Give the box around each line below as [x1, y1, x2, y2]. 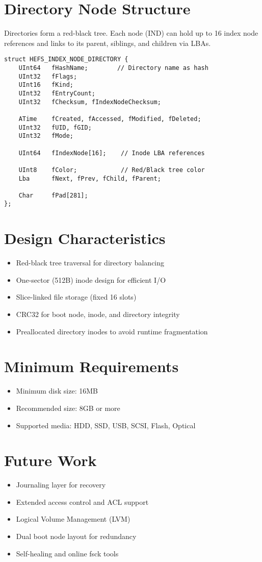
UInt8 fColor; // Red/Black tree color [18, 166, 205, 174]
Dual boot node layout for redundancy [16, 531, 137, 542]
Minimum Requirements [4, 356, 179, 377]
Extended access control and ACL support [16, 496, 149, 507]
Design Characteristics [4, 228, 166, 249]
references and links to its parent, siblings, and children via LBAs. [4, 37, 211, 48]
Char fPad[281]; [18, 191, 88, 199]
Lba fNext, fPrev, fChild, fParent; [18, 175, 161, 182]
